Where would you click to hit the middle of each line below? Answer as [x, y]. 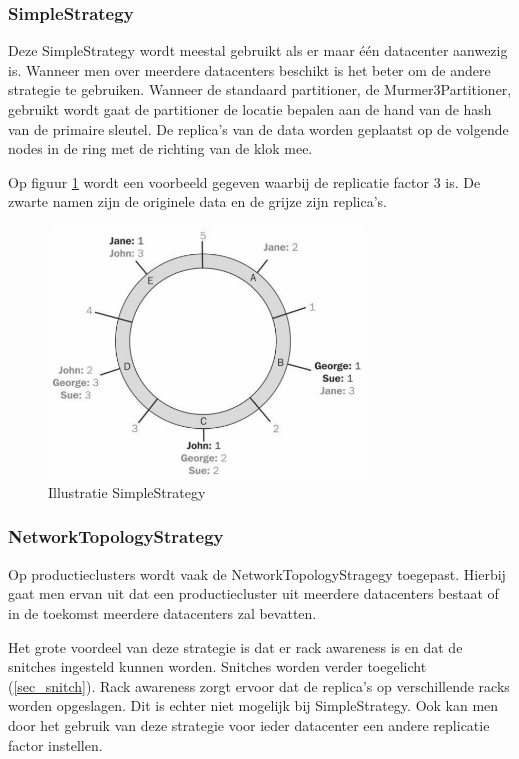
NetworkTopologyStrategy [116, 536]
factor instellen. [55, 744]
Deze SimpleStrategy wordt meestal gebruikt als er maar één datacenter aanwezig [258, 50]
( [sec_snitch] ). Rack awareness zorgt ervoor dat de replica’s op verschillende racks [259, 685]
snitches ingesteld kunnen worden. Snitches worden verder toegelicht [217, 666]
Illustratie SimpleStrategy [127, 491]
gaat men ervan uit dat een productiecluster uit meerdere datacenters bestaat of [253, 593]
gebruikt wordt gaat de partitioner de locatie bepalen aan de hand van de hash [250, 109]
